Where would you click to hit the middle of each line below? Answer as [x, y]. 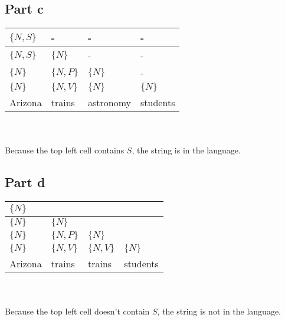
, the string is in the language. [186, 150]
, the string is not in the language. [219, 311]
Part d [25, 182]
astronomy [110, 103]
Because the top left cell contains [65, 150]
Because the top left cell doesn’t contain [77, 311]
